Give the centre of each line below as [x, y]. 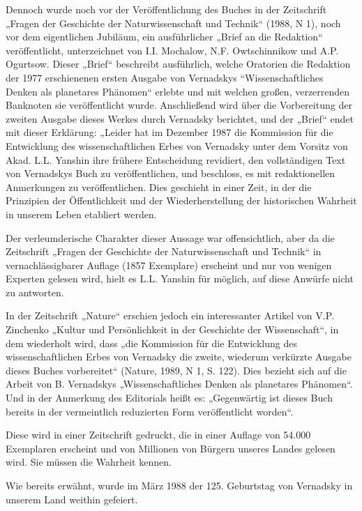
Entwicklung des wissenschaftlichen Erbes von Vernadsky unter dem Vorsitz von [177, 145]
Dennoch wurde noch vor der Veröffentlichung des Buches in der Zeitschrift [166, 9]
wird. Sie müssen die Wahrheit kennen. [89, 462]
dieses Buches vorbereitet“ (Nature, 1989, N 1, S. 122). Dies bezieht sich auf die [176, 370]
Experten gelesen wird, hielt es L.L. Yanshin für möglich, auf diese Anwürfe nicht [180, 279]
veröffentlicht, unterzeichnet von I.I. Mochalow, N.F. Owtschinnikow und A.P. [172, 50]
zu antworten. [35, 292]
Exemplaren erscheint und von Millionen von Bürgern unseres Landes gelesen [171, 448]
